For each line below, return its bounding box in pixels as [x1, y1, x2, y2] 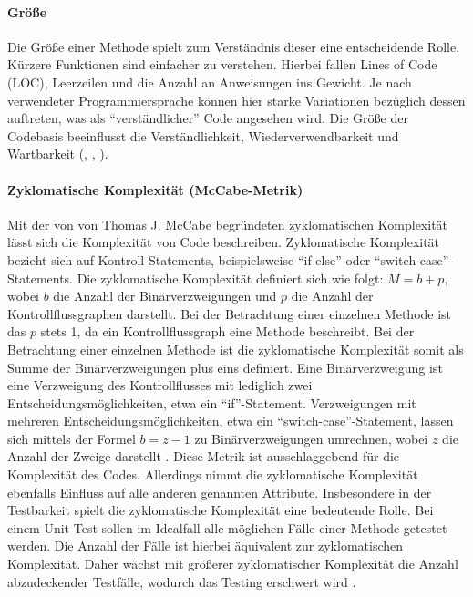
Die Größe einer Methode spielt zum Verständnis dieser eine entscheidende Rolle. [7, 36, 460, 56]
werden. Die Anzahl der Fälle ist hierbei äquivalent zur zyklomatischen [7, 536, 404, 555]
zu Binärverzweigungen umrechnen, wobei [194, 428, 428, 448]
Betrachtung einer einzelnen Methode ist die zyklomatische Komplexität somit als [7, 339, 464, 358]
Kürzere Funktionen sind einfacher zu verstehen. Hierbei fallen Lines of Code [7, 55, 437, 74]
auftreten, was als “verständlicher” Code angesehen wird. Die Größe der [7, 108, 408, 128]
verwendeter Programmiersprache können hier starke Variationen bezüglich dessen [7, 90, 466, 109]
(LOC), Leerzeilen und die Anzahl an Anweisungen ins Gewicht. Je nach [7, 72, 412, 91]
